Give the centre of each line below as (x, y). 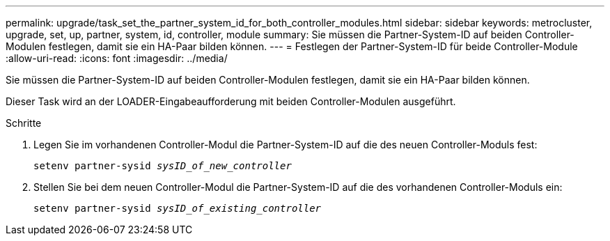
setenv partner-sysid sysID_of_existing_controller (178, 208)
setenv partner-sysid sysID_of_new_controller (163, 166)
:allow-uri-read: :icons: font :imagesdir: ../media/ (117, 58)
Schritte (24, 123)
